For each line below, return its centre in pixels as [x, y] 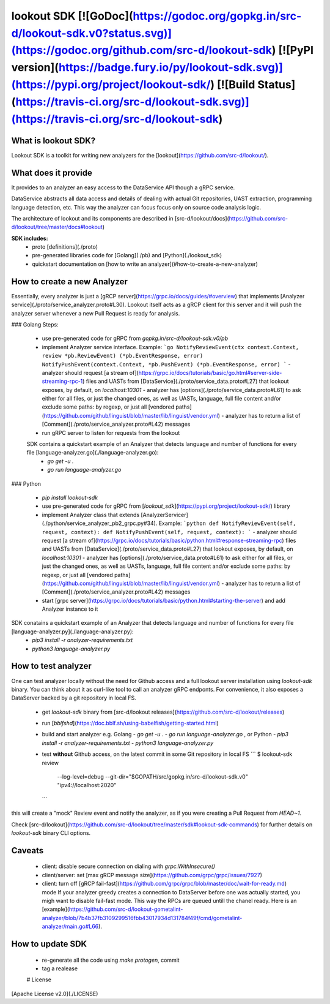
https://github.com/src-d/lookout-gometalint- [126, 909]
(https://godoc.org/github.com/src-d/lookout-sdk [141, 51]
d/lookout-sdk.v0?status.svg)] [92, 33]
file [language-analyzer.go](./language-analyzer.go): [93, 453]
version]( [35, 68]
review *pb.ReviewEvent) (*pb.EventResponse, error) [123, 356]
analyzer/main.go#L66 [70, 927]
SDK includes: [30, 238]
